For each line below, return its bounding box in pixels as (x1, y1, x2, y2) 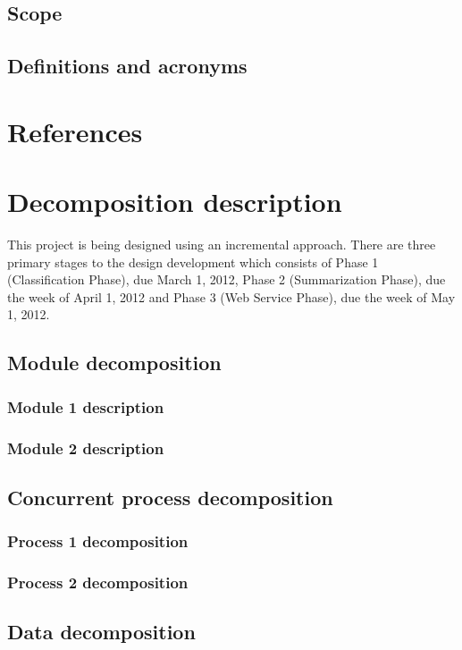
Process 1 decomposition (7, 530, 189, 553)
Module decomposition (7, 349, 222, 376)
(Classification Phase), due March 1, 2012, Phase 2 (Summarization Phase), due (7, 270, 446, 289)
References (7, 113, 143, 149)
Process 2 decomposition (7, 571, 189, 594)
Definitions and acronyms (7, 52, 248, 80)
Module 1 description (7, 395, 164, 418)
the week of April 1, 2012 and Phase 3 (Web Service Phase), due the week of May (7, 287, 456, 306)
